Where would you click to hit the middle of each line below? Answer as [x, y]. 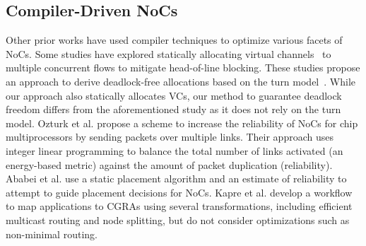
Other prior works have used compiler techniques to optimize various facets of [174, 40]
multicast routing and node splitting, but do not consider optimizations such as [178, 219]
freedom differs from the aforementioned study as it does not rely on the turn [173, 109]
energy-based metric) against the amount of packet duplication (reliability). [169, 164]
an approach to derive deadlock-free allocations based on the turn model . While [181, 81]
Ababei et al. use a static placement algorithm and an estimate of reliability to [176, 178]
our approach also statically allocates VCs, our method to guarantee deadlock [174, 95]
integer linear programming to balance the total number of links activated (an [175, 150]
